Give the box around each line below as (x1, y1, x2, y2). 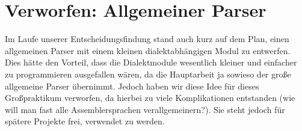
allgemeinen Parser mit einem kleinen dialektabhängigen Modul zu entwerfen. (5, 44, 291, 56)
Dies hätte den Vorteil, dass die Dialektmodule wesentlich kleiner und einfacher (5, 56, 297, 69)
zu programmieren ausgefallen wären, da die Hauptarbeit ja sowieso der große (5, 67, 291, 80)
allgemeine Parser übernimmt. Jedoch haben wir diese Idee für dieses (5, 79, 259, 92)
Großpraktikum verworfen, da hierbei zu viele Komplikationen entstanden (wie (5, 91, 295, 104)
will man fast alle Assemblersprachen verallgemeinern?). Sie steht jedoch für (5, 103, 285, 115)
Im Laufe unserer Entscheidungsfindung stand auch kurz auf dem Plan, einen (5, 32, 289, 45)
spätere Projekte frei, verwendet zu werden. (5, 115, 165, 127)
